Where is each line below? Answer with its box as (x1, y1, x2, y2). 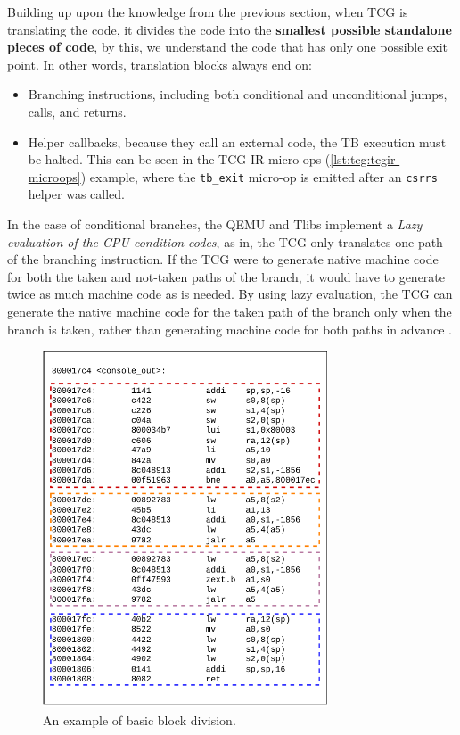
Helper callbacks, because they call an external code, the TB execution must (28, 132, 447, 151)
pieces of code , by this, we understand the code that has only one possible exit (7, 37, 448, 56)
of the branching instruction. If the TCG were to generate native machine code (7, 250, 439, 268)
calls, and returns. (28, 102, 127, 120)
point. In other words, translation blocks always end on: (7, 54, 312, 73)
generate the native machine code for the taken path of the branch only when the (7, 301, 452, 320)
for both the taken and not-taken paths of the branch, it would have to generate (7, 267, 445, 285)
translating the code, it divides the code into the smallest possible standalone (7, 20, 452, 38)
